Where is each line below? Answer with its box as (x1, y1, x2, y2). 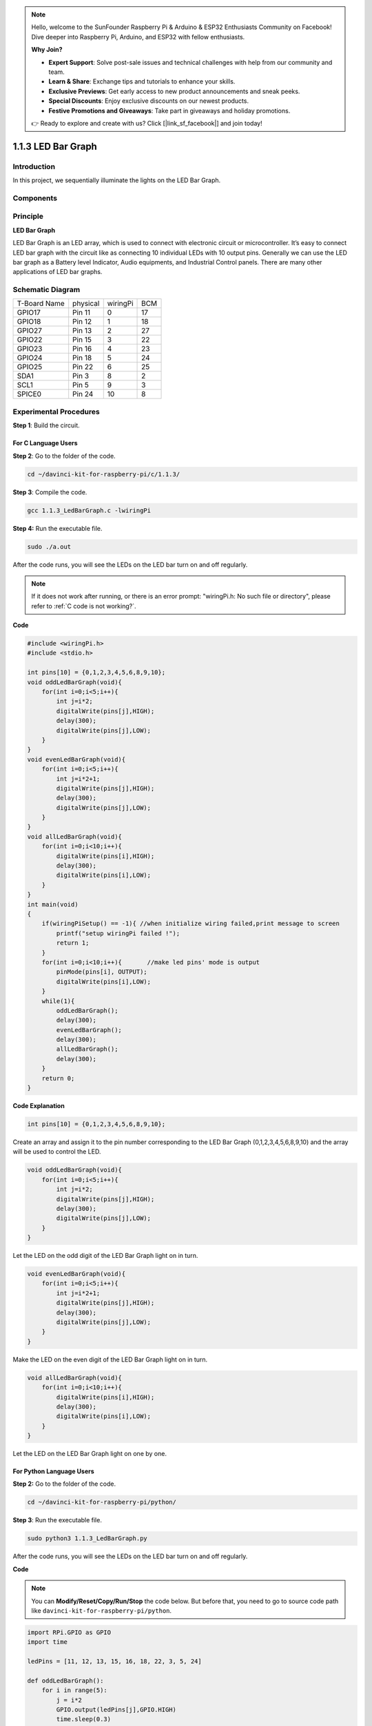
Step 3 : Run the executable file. (12, 1516, 103, 1524)
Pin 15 (72, 335, 92, 345)
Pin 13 (72, 326, 92, 336)
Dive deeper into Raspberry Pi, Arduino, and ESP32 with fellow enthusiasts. (31, 32, 245, 41)
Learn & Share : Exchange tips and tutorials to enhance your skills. (48, 77, 236, 86)
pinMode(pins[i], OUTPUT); (56, 968, 147, 976)
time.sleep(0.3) (56, 1716, 112, 1723)
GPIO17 (17, 308, 41, 318)
